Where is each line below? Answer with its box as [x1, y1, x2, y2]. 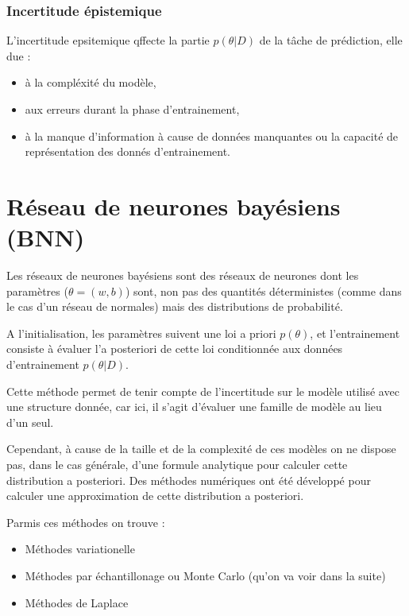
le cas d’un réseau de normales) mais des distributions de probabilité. [6, 298, 343, 315]
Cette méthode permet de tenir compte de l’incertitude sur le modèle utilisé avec [6, 382, 399, 399]
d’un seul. [6, 413, 54, 430]
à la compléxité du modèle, [25, 74, 156, 91]
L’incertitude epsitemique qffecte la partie [6, 32, 210, 48]
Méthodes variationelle [25, 540, 135, 557]
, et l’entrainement [310, 324, 400, 341]
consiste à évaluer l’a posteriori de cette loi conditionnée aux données [6, 340, 343, 357]
